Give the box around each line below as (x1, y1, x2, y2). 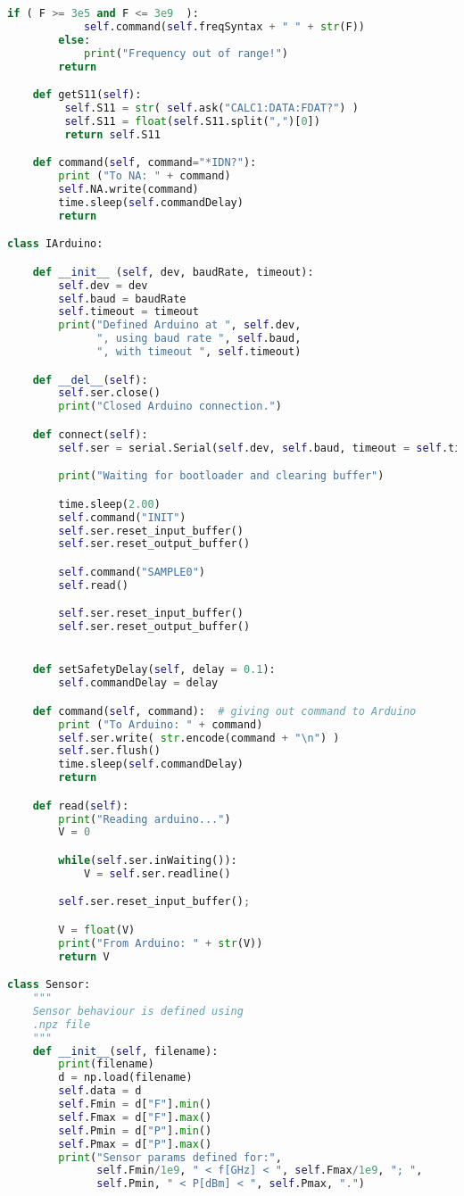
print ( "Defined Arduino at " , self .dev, (58, 319, 302, 332)
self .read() (58, 578, 129, 592)
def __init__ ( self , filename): (32, 1044, 219, 1058)
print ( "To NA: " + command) (58, 170, 231, 183)
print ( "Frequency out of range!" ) (83, 46, 289, 60)
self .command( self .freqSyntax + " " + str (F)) (83, 20, 365, 33)
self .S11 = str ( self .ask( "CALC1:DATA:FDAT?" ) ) (64, 101, 359, 114)
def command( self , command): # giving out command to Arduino (32, 704, 417, 718)
